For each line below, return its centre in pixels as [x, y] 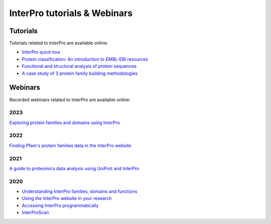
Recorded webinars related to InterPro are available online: [70, 99]
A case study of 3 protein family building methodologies [80, 73]
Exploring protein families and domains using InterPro [65, 123]
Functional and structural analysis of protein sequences [79, 66]
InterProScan [35, 212]
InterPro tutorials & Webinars [71, 13]
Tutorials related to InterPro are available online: [59, 43]
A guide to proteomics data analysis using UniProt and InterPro [74, 168]
